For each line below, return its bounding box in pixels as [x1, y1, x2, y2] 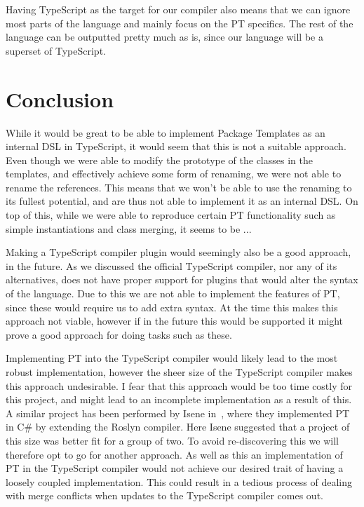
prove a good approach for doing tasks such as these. [6, 327, 232, 342]
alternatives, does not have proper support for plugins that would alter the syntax [6, 272, 358, 287]
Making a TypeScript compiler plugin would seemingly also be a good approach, [6, 245, 351, 259]
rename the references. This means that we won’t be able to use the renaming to [6, 180, 352, 194]
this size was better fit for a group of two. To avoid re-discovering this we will [6, 433, 339, 447]
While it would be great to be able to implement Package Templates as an [6, 125, 325, 140]
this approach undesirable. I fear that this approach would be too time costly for [6, 378, 353, 393]
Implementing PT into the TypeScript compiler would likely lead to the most [6, 351, 338, 365]
